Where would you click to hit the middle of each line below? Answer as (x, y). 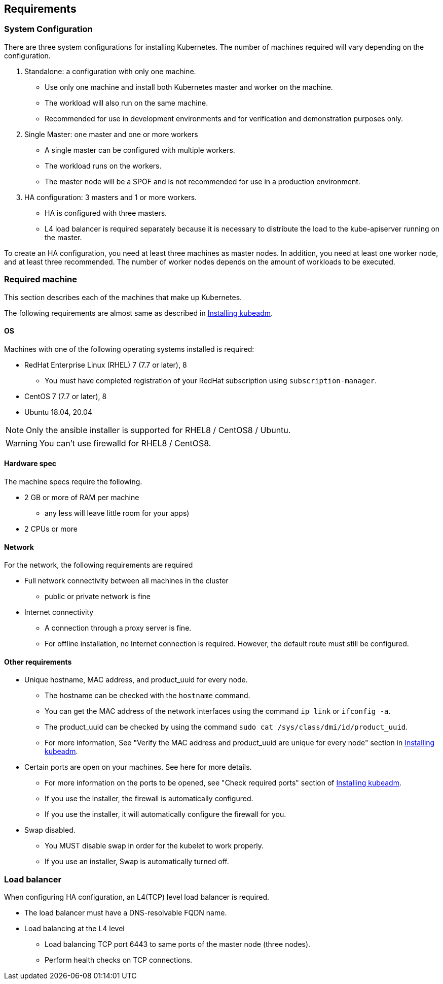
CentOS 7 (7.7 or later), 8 (66, 396)
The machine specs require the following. (73, 481)
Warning (22, 443)
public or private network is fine (98, 597)
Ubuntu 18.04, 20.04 (58, 412)
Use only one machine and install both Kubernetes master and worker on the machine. (189, 87)
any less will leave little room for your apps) (117, 513)
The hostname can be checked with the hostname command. (147, 696)
